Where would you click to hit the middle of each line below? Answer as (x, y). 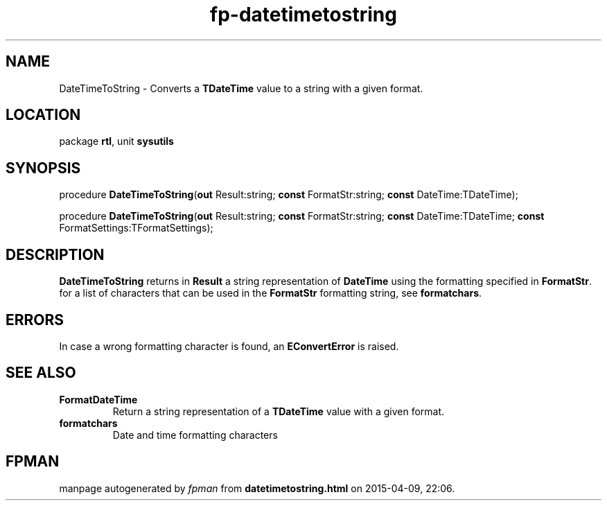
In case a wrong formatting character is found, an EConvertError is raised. (229, 346)
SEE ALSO (41, 373)
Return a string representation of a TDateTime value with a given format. (279, 411)
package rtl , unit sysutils (116, 141)
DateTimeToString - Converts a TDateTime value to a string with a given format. (241, 88)
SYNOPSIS (43, 168)
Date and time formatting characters (195, 435)
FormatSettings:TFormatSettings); (136, 228)
